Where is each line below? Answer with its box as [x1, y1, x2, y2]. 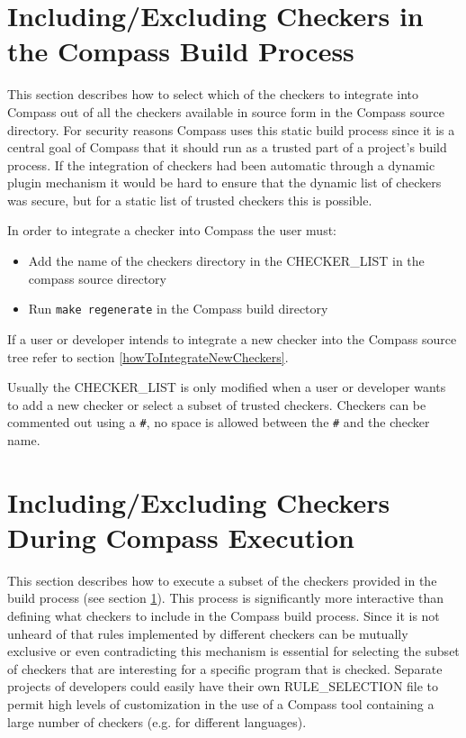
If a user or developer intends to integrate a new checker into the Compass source [7, 329, 457, 348]
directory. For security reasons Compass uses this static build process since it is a [7, 120, 455, 139]
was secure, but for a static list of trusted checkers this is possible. [7, 190, 372, 209]
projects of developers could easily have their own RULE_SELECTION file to [7, 677, 439, 696]
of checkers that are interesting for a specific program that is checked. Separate [7, 659, 443, 678]
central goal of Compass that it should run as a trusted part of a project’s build [7, 138, 447, 157]
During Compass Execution [7, 518, 354, 555]
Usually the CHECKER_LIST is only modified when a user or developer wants [7, 378, 446, 396]
